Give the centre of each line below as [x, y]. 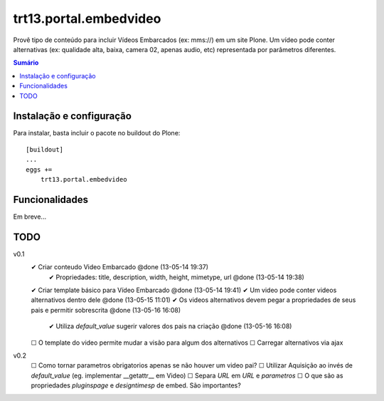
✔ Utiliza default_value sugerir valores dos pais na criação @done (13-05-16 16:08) [170, 326]
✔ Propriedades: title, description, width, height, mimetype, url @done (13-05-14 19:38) [177, 277]
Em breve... [30, 217]
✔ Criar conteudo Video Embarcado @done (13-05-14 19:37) [120, 267]
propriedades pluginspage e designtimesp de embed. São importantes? [136, 385]
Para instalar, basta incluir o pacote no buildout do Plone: [97, 133]
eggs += [39, 170]
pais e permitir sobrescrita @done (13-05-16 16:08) [106, 310]
